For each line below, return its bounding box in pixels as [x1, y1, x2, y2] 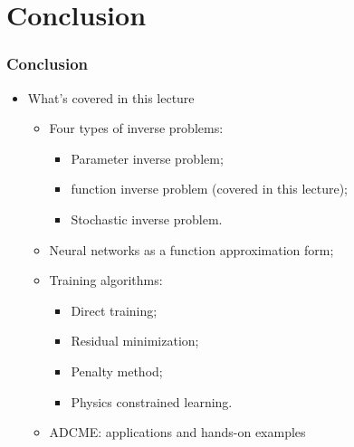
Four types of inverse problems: [49, 119, 224, 138]
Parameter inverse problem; [71, 148, 224, 167]
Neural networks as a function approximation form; [49, 240, 334, 259]
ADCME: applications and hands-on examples [49, 423, 306, 442]
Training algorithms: [49, 271, 163, 290]
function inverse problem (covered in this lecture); [71, 179, 348, 198]
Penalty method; [71, 361, 163, 380]
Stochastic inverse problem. [71, 209, 223, 228]
